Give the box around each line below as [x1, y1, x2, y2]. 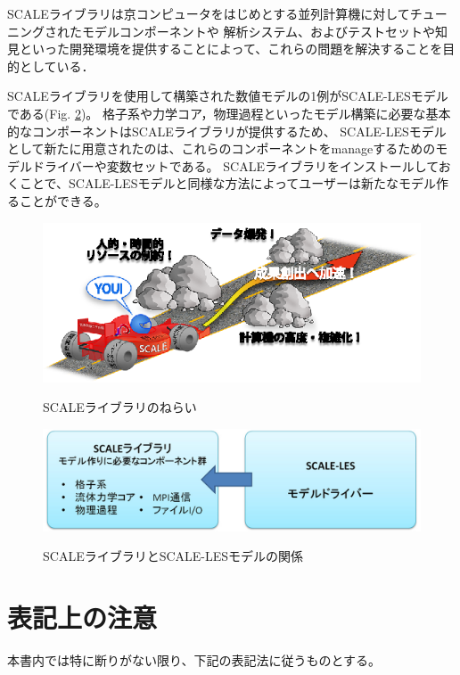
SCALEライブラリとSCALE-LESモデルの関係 [43, 547, 304, 565]
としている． [19, 56, 94, 75]
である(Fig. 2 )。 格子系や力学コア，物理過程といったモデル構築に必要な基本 [7, 103, 451, 122]
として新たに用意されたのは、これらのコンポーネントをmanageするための [7, 139, 436, 158]
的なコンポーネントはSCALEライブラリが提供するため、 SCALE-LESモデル [7, 121, 447, 140]
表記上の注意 [7, 599, 158, 636]
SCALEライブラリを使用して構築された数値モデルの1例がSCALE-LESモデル [7, 86, 448, 105]
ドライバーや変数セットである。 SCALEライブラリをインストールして [31, 156, 439, 175]
